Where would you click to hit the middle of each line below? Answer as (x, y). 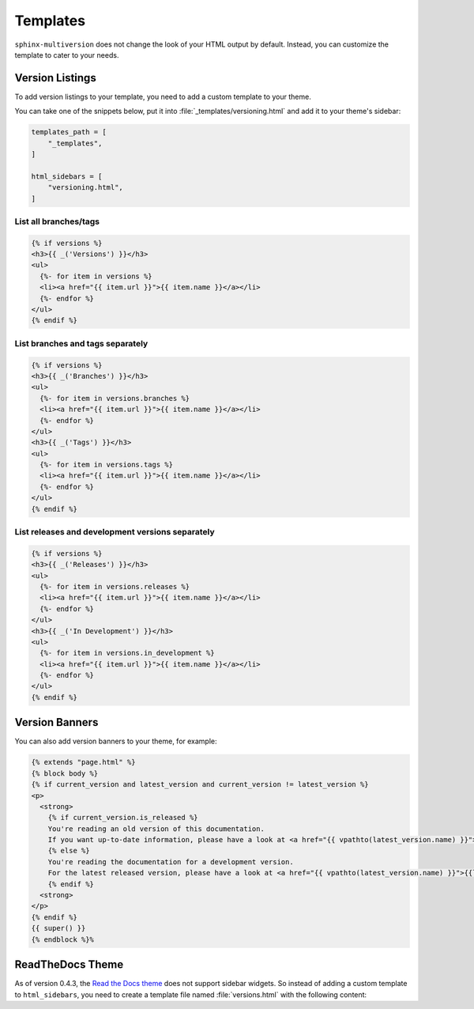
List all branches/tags (57, 221)
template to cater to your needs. (67, 55)
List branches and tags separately (81, 343)
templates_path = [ (69, 132)
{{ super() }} (58, 928)
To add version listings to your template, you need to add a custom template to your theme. (163, 96)
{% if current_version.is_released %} (123, 818)
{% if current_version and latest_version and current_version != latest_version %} (200, 784)
